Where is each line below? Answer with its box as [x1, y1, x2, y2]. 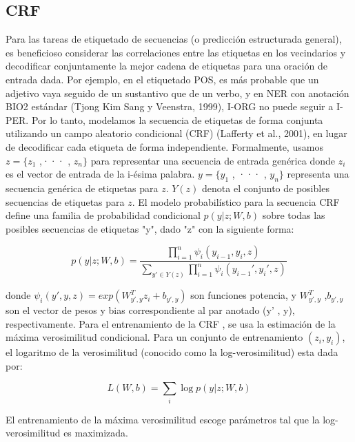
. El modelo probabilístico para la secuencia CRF [132, 194, 340, 209]
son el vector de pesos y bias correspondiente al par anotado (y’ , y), [6, 303, 295, 317]
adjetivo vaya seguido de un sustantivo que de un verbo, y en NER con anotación [6, 85, 349, 100]
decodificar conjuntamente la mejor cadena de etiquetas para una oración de [6, 59, 327, 73]
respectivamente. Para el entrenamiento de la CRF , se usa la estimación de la [6, 316, 336, 330]
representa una [287, 167, 349, 181]
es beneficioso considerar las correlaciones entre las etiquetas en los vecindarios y [6, 45, 346, 59]
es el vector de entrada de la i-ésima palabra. [6, 167, 195, 181]
